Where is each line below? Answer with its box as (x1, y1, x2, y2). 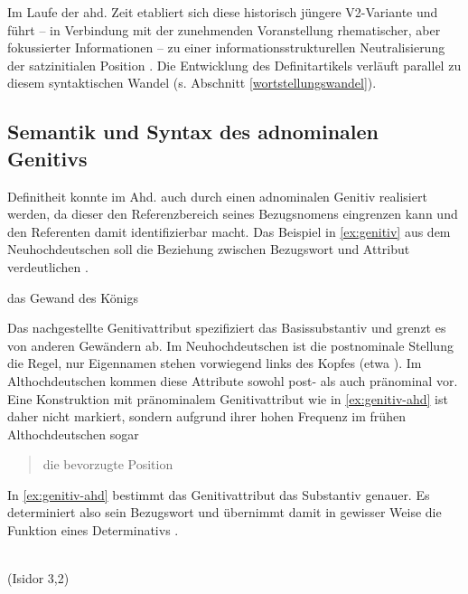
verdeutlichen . (7, 257, 89, 276)
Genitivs (7, 144, 88, 172)
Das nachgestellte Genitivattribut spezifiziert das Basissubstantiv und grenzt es (7, 318, 446, 337)
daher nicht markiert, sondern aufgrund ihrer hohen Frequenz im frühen (7, 407, 406, 426)
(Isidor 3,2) (7, 569, 70, 588)
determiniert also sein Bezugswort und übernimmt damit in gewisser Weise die (7, 503, 442, 522)
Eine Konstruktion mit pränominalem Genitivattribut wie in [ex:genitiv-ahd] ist (7, 389, 448, 408)
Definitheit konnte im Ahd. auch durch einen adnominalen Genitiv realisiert (7, 186, 427, 205)
